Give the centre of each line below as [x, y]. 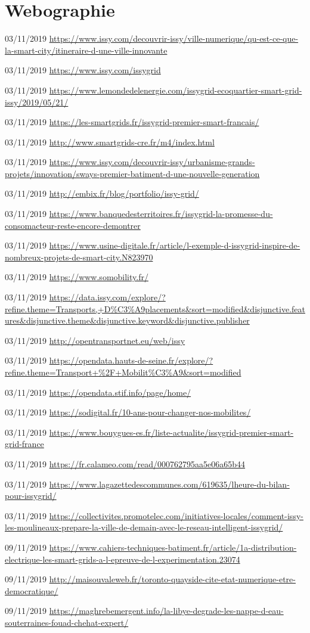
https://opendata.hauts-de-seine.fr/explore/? [131, 360]
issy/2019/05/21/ [37, 102]
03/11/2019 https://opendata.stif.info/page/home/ [98, 392]
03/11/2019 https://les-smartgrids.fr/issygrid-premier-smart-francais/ [132, 122]
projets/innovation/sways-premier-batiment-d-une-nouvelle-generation [132, 173]
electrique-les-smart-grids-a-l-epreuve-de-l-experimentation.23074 [123, 559]
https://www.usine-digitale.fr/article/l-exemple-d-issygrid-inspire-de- [175, 245]
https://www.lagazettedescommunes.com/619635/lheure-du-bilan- [169, 484]
